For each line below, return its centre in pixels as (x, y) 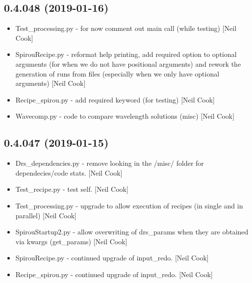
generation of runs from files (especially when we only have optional (117, 73)
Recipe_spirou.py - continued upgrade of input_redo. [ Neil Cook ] (114, 274)
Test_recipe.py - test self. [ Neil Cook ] (72, 189)
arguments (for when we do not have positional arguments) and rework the (128, 64)
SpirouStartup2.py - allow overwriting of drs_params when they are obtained (132, 232)
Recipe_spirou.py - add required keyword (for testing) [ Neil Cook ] (115, 99)
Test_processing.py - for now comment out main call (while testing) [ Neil (126, 28)
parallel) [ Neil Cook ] (46, 215)
